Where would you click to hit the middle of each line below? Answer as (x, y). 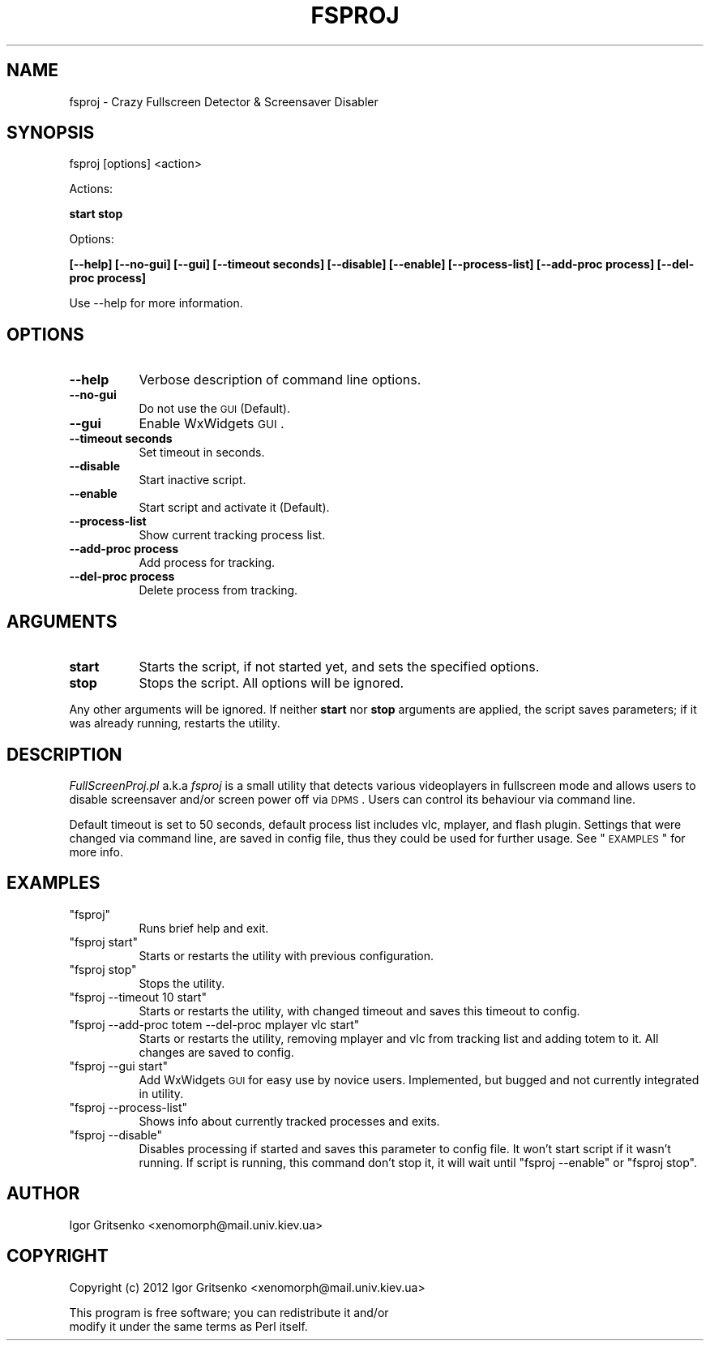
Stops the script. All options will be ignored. (272, 683)
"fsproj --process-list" (128, 1107)
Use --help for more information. (156, 303)
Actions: (91, 189)
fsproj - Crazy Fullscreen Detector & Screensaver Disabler (224, 101)
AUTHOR (43, 1194)
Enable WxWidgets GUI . (212, 424)
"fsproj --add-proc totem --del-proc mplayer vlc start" (214, 1024)
